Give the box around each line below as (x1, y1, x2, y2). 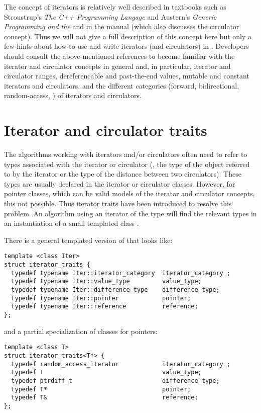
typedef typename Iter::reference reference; (11, 303, 198, 310)
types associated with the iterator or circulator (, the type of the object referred (4, 158, 250, 169)
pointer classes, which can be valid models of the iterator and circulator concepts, (4, 188, 255, 199)
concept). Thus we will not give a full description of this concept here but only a (4, 31, 252, 41)
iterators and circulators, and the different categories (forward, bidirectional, (4, 80, 239, 91)
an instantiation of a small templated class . (4, 218, 139, 228)
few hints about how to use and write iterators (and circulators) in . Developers (4, 41, 249, 51)
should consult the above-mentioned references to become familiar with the (4, 50, 235, 61)
